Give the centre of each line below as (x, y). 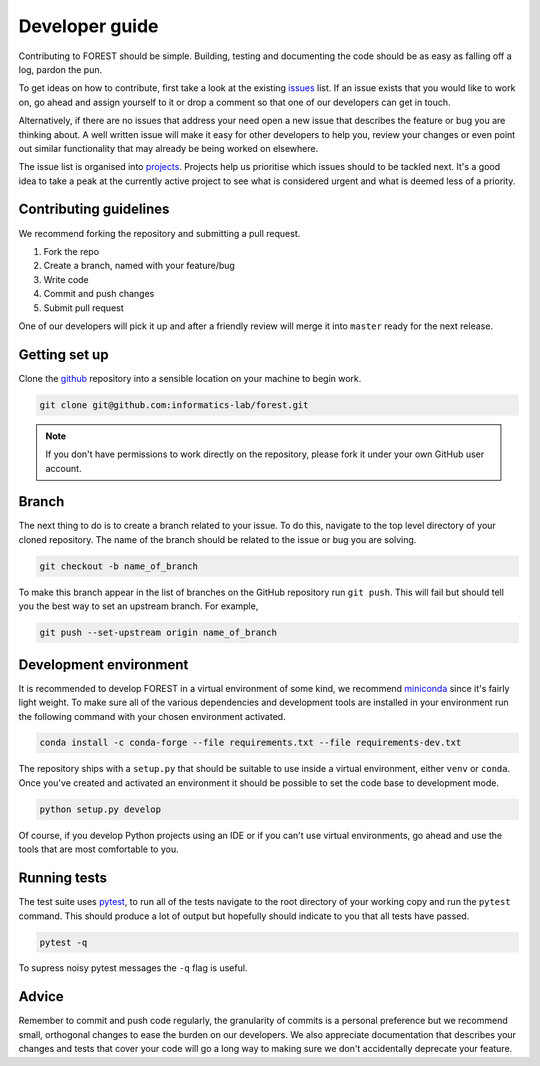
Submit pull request (83, 307)
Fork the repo (71, 251)
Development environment (103, 664)
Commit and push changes (99, 294)
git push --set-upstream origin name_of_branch (158, 633)
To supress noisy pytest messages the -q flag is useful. (133, 968)
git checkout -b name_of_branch (119, 566)
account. (63, 468)
